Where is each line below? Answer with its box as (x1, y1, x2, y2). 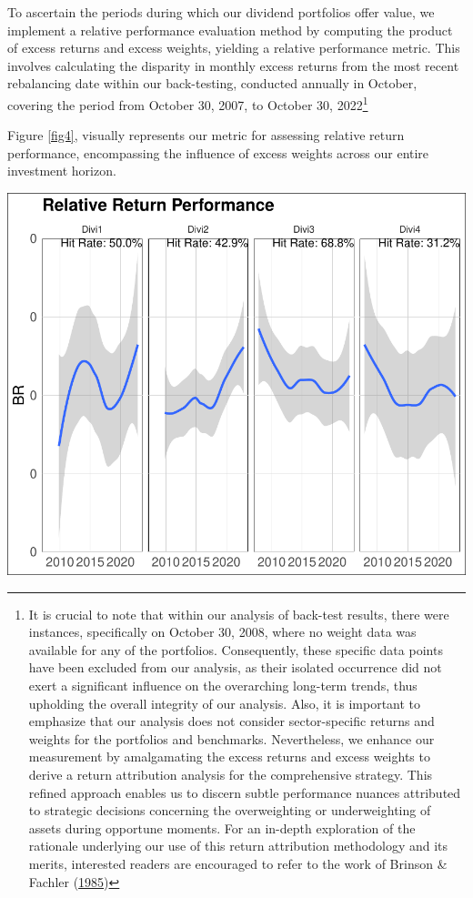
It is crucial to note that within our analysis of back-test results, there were (28, 604, 449, 623)
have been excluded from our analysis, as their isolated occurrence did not (28, 658, 442, 677)
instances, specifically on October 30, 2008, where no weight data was (28, 622, 417, 641)
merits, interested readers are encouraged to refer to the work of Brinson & (28, 853, 448, 873)
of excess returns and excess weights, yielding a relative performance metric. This (7, 38, 460, 57)
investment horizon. (7, 161, 116, 180)
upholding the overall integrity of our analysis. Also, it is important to (28, 693, 421, 712)
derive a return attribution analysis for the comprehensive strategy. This (28, 764, 433, 783)
